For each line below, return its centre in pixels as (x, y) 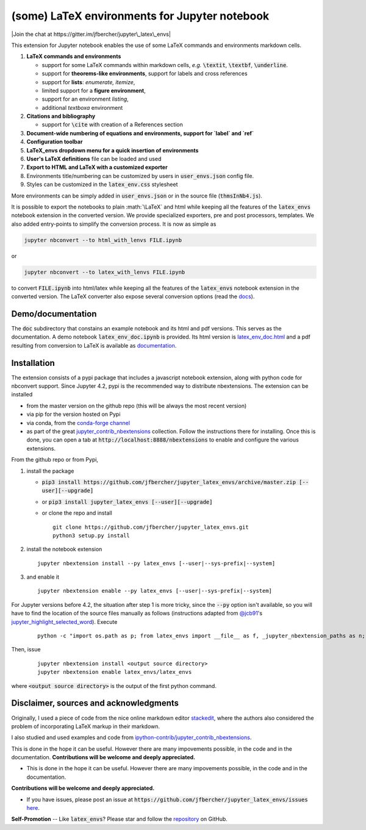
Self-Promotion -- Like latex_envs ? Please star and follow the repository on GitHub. (120, 819)
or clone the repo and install (77, 513)
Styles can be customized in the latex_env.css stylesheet (102, 184)
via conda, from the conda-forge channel (78, 423)
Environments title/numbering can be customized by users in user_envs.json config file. (140, 176)
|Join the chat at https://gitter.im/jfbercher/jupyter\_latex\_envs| (91, 34)
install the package (50, 471)
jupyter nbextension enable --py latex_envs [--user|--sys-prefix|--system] (155, 591)
